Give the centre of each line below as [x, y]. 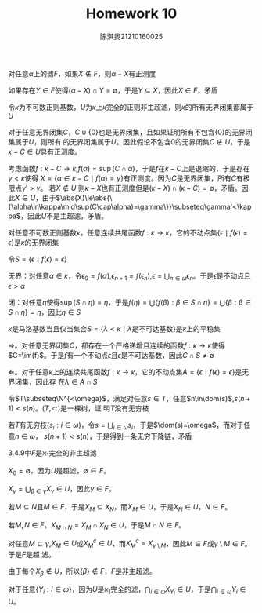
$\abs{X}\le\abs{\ [84, 198]
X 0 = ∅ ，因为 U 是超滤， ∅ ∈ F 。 [59, 472]
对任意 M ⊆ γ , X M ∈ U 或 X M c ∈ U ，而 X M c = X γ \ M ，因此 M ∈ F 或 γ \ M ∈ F [126, 543]
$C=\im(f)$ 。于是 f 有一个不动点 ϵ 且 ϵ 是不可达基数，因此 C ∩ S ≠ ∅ [111, 355]
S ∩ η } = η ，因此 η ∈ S [45, 312]
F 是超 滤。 [39, 554]
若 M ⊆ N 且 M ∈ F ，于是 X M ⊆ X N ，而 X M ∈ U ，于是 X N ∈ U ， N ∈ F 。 [120, 507]
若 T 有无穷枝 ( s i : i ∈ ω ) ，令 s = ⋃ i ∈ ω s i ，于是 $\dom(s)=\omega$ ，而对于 [126, 426]
